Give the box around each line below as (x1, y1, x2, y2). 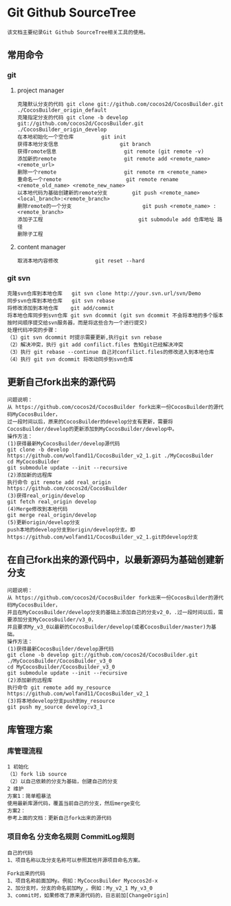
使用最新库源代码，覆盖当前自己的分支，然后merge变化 (7, 800, 141, 807)
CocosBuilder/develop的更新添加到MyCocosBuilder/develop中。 (7, 425, 177, 432)
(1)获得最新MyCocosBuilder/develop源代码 (7, 440, 120, 447)
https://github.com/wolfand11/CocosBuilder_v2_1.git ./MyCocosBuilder (7, 452, 214, 459)
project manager (16, 86, 65, 94)
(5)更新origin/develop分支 (7, 518, 80, 526)
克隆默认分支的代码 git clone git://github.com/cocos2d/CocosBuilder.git (16, 101, 224, 107)
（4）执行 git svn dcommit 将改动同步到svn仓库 (7, 356, 134, 363)
